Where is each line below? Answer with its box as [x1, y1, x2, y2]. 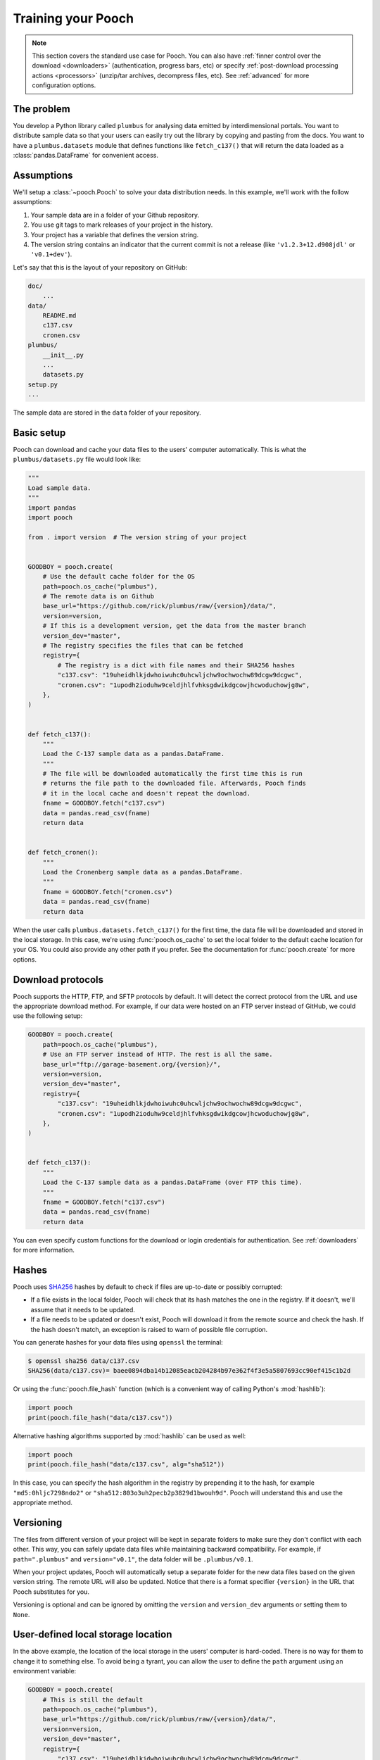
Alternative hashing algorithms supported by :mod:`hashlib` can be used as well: [13, 1431, 246, 1440]
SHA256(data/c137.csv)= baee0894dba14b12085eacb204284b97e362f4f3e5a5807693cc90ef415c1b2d [27, 1366, 351, 1375]
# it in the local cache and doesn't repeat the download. [42, 789, 251, 797]
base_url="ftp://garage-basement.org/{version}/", [42, 1060, 221, 1068]
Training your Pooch [13, 11, 134, 26]
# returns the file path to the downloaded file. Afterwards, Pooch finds [42, 779, 306, 788]
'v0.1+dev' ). [30, 250, 72, 258]
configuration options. [32, 81, 96, 89]
